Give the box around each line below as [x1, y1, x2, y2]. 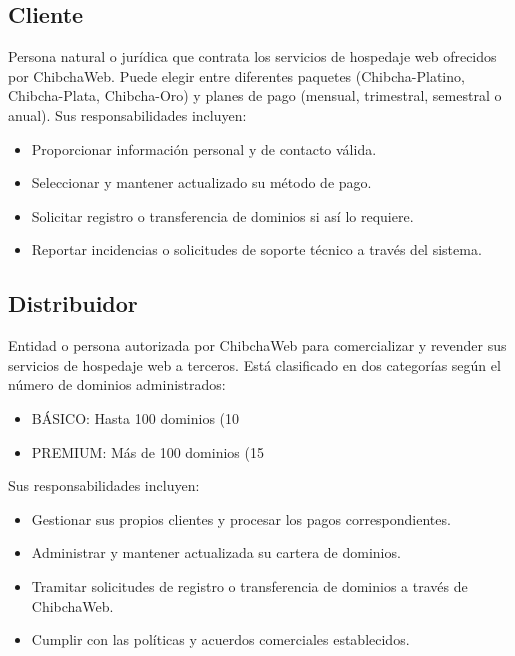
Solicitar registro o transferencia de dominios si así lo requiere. [31, 205, 414, 226]
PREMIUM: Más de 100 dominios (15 [31, 441, 264, 462]
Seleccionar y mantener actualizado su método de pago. [31, 172, 372, 193]
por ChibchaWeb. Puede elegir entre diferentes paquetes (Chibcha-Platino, [8, 65, 465, 86]
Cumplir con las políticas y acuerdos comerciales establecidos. [31, 629, 410, 650]
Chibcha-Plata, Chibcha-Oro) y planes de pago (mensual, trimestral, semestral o [8, 85, 502, 106]
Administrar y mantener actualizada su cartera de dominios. [31, 542, 401, 563]
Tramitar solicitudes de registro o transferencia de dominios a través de [31, 575, 468, 596]
